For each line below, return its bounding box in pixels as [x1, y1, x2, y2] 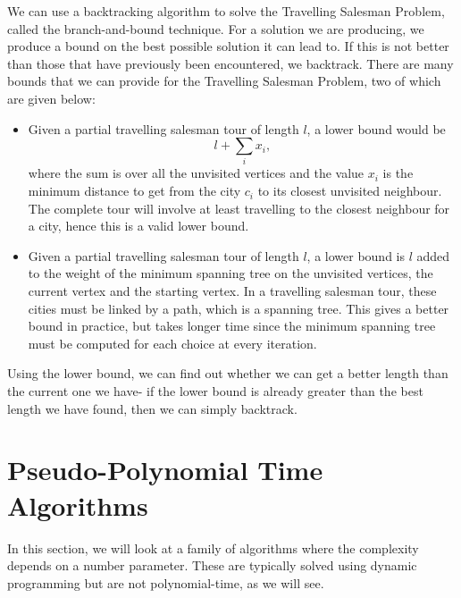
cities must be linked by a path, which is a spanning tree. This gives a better [28, 299, 449, 317]
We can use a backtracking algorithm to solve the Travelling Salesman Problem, [7, 2, 445, 20]
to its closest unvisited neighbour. [257, 181, 442, 200]
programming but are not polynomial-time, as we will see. [7, 573, 324, 592]
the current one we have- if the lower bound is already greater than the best [7, 382, 423, 400]
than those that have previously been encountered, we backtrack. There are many [7, 54, 454, 72]
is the [382, 164, 414, 182]
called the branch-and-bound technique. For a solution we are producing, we [7, 19, 424, 38]
